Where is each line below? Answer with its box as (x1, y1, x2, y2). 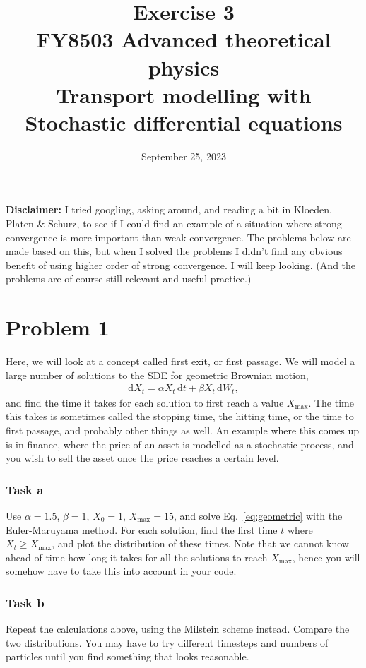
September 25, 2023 (141, 148, 226, 163)
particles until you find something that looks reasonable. (6, 649, 249, 664)
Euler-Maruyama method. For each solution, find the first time (6, 522, 278, 537)
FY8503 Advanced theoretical (36, 25, 331, 54)
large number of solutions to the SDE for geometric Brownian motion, (6, 367, 309, 382)
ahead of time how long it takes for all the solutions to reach (6, 549, 268, 564)
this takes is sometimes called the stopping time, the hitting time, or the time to (6, 409, 354, 424)
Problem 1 (6, 313, 110, 342)
